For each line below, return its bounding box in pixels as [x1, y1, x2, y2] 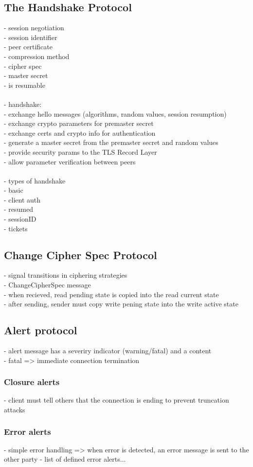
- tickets [4, 223, 28, 233]
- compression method [4, 51, 70, 61]
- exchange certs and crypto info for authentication [4, 127, 156, 138]
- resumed [4, 204, 33, 214]
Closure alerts [4, 376, 60, 388]
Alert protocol [4, 323, 77, 338]
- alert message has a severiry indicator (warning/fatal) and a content [4, 345, 212, 356]
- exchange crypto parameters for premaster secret [4, 118, 154, 128]
